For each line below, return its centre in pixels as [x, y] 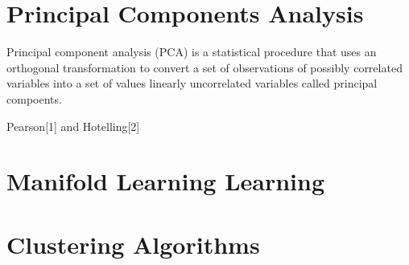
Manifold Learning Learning [165, 181]
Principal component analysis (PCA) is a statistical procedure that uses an [192, 52]
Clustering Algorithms [133, 244]
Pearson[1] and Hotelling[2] [73, 126]
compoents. [34, 98]
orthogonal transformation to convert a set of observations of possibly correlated [204, 67]
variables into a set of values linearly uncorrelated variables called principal [192, 83]
